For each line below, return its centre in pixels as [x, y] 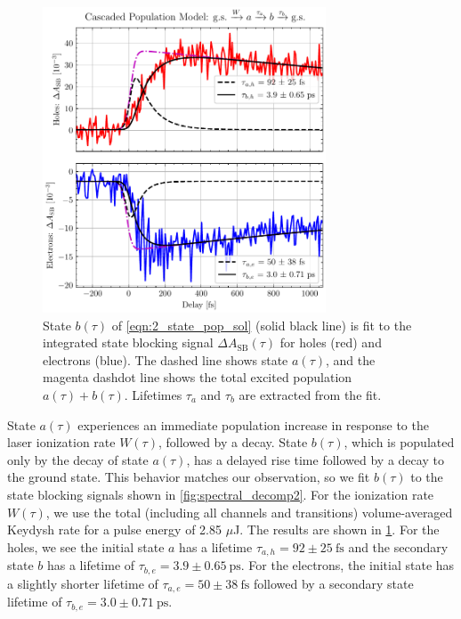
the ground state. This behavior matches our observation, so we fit [189, 477]
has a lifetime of [91, 565]
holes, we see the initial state [86, 546]
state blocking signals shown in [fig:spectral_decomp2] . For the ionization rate [221, 494]
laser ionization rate [61, 442]
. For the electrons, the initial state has [348, 565]
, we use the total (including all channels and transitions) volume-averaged [249, 512]
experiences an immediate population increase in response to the [253, 424]
